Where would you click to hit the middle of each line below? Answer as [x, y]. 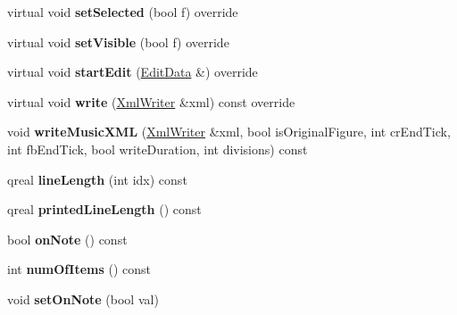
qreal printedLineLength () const [104, 209]
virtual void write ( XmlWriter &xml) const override [151, 101]
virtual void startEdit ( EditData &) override [133, 72]
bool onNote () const [67, 239]
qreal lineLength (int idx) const [97, 179]
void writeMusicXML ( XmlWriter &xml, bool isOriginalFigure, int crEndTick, [229, 132]
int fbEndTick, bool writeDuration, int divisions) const [158, 149]
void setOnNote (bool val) [83, 298]
